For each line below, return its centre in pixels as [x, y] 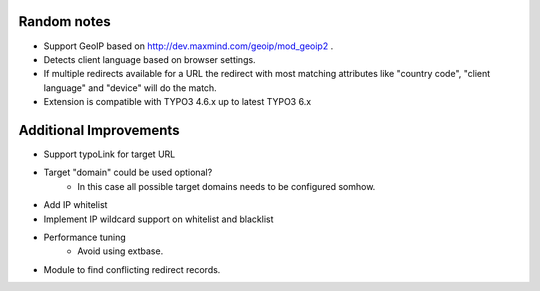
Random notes [64, 21]
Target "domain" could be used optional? [128, 172]
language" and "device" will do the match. [130, 87]
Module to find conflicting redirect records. [132, 269]
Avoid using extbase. [120, 251]
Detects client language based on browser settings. [149, 59]
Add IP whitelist [75, 205]
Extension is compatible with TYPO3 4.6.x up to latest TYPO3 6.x [177, 102]
